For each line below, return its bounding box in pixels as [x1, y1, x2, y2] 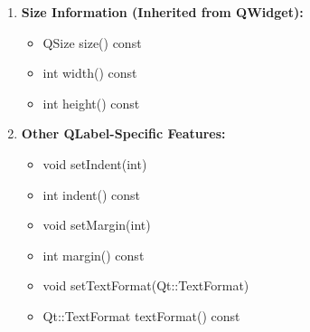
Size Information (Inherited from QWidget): [21, 3, 304, 21]
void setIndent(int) [42, 154, 147, 173]
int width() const [42, 63, 137, 82]
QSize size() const [42, 33, 142, 52]
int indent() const [42, 185, 141, 204]
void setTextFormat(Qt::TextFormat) [42, 276, 249, 295]
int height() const [42, 93, 140, 112]
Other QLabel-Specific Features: [21, 124, 226, 143]
